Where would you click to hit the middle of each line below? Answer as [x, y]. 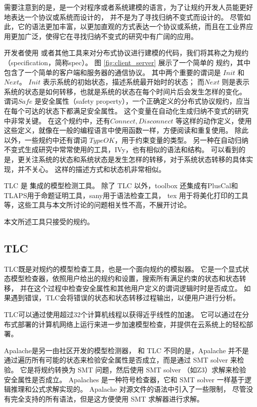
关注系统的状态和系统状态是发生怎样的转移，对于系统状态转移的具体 [135, 159]
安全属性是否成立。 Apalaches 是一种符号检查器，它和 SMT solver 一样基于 [124, 379]
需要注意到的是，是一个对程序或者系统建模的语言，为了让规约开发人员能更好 [128, 7]
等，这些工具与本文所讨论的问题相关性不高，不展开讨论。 [97, 205]
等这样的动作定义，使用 [214, 120]
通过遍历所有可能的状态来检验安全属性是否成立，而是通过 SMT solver [116, 360]
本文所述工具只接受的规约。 [49, 221]
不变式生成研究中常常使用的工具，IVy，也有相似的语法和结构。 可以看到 [121, 149]
